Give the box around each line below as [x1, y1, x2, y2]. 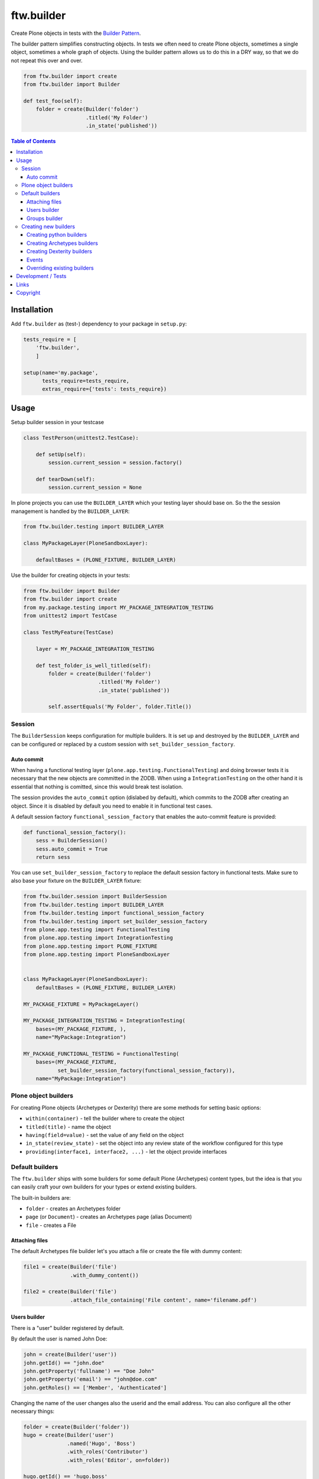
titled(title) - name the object [25, 1123, 112, 1130]
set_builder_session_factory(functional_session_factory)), [57, 1067, 236, 1074]
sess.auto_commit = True [35, 845, 108, 852]
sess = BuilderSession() [35, 837, 108, 844]
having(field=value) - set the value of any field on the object [25, 1131, 184, 1138]
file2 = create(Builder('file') [23, 1289, 118, 1295]
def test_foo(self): [23, 98, 83, 104]
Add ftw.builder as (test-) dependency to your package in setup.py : [11, 320, 187, 327]
